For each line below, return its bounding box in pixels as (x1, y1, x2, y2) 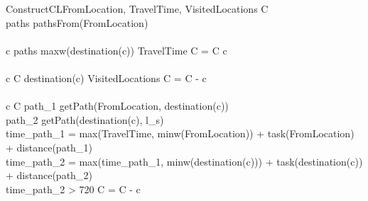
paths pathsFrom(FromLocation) (6, 15, 148, 30)
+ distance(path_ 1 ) (6, 139, 92, 154)
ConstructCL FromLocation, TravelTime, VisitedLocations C (6, 1, 269, 16)
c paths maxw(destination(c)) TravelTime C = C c (6, 42, 227, 57)
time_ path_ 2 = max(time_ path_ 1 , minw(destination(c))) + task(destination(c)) (6, 154, 363, 168)
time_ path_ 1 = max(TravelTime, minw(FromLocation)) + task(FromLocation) (6, 126, 355, 141)
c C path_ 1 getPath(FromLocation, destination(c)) (6, 98, 229, 113)
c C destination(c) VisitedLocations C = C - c (6, 70, 207, 85)
